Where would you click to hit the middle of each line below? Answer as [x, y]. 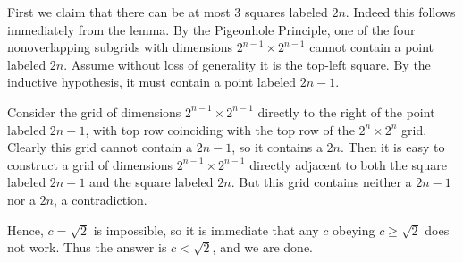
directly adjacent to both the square [348, 164]
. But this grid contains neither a [321, 182]
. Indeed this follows [400, 12]
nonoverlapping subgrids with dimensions [120, 47]
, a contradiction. [101, 199]
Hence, [25, 229]
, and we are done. [262, 247]
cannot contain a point [372, 47]
